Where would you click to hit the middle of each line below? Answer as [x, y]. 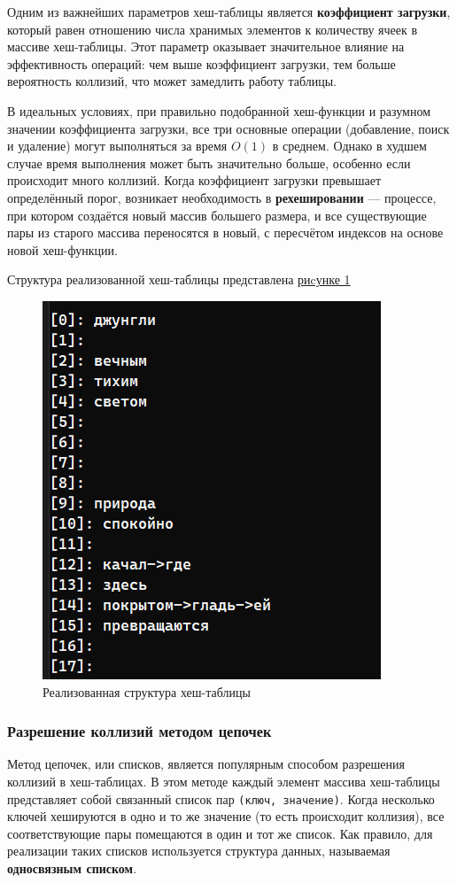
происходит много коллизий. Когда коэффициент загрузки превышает [194, 180]
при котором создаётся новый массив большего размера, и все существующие [217, 215]
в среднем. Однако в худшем [349, 146]
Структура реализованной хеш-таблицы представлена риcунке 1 [179, 279]
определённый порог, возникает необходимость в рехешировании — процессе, [222, 197]
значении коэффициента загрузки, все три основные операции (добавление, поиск [228, 128]
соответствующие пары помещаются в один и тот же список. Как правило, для [220, 833]
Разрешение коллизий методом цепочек [139, 731]
